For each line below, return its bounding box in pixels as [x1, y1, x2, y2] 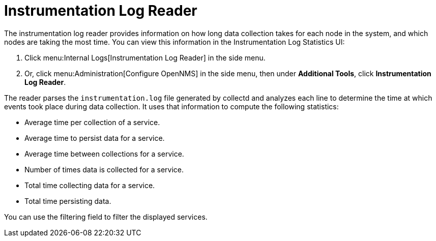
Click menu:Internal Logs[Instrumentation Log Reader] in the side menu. [24, 53, 266, 62]
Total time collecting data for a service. [24, 180, 155, 190]
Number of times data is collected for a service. [24, 165, 184, 174]
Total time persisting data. [24, 196, 111, 205]
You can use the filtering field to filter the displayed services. [4, 212, 208, 221]
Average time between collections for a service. [24, 149, 184, 158]
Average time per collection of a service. [24, 117, 160, 127]
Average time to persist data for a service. [24, 133, 165, 142]
